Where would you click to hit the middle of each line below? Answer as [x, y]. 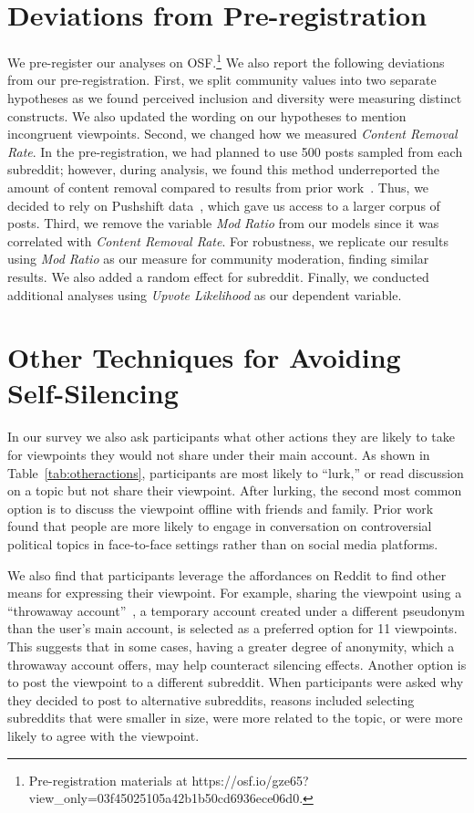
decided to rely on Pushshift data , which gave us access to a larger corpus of [224, 205]
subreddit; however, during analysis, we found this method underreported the [223, 169]
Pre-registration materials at [108, 780]
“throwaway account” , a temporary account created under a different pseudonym [236, 610]
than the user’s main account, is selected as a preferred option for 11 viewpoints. [232, 628]
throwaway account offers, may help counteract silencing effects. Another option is [237, 664]
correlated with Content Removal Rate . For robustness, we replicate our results [228, 240]
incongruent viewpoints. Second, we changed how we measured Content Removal [232, 134]
